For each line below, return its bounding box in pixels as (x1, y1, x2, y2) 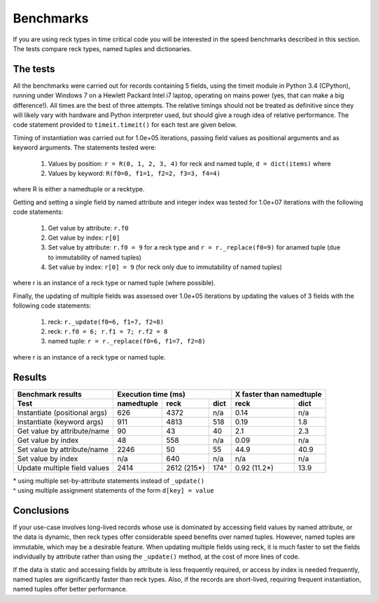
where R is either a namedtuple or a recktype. (13, 185, 145, 193)
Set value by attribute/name (17, 444, 108, 454)
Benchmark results (17, 389, 82, 399)
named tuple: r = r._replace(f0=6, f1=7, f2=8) (48, 337, 206, 346)
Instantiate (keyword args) (17, 417, 104, 427)
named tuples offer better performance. (13, 585, 128, 594)
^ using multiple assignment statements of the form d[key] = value (13, 486, 214, 495)
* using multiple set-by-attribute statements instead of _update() (13, 477, 205, 485)
